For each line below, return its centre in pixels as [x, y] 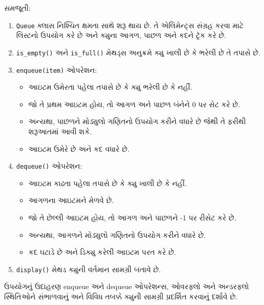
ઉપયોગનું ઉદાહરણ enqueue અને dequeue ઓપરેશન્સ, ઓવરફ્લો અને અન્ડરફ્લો [127, 286]
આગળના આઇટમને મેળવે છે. [71, 200]
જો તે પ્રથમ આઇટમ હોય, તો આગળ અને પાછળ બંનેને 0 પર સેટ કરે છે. [134, 104]
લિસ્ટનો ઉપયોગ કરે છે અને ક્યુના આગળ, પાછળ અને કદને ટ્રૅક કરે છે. [121, 35]
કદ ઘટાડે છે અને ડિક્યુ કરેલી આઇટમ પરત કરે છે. [102, 252]
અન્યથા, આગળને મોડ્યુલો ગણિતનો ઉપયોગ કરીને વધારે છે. [117, 235]
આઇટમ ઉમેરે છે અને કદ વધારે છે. [79, 148]
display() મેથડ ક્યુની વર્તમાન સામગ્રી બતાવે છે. [88, 269]
